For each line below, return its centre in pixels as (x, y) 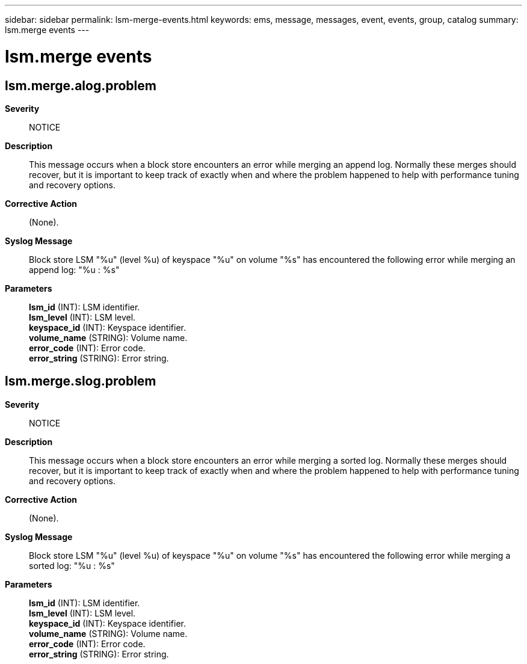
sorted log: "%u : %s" (72, 565)
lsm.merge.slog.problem (81, 381)
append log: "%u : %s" (74, 269)
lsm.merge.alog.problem (81, 85)
